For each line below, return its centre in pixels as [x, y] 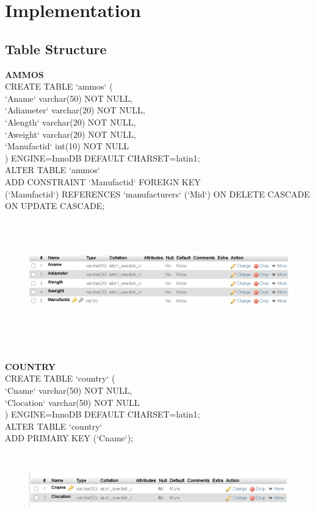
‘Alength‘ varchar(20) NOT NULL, [71, 122]
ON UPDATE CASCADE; [55, 206]
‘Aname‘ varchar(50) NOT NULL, [69, 98]
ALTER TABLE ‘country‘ [54, 426]
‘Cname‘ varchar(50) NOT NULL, [69, 390]
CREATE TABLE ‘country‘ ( [60, 378]
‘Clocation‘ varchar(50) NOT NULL [72, 402]
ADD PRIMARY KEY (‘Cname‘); [69, 438]
